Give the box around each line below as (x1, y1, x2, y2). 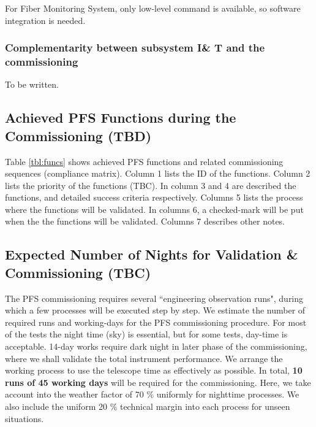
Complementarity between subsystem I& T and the (5, 40, 265, 55)
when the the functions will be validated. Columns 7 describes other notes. (5, 215, 285, 228)
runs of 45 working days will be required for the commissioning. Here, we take (5, 375, 311, 388)
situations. (5, 412, 44, 425)
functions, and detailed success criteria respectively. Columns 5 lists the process (5, 191, 303, 204)
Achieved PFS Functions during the (5, 108, 236, 127)
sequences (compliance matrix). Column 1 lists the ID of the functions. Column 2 (5, 167, 310, 180)
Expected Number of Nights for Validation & (5, 245, 298, 264)
